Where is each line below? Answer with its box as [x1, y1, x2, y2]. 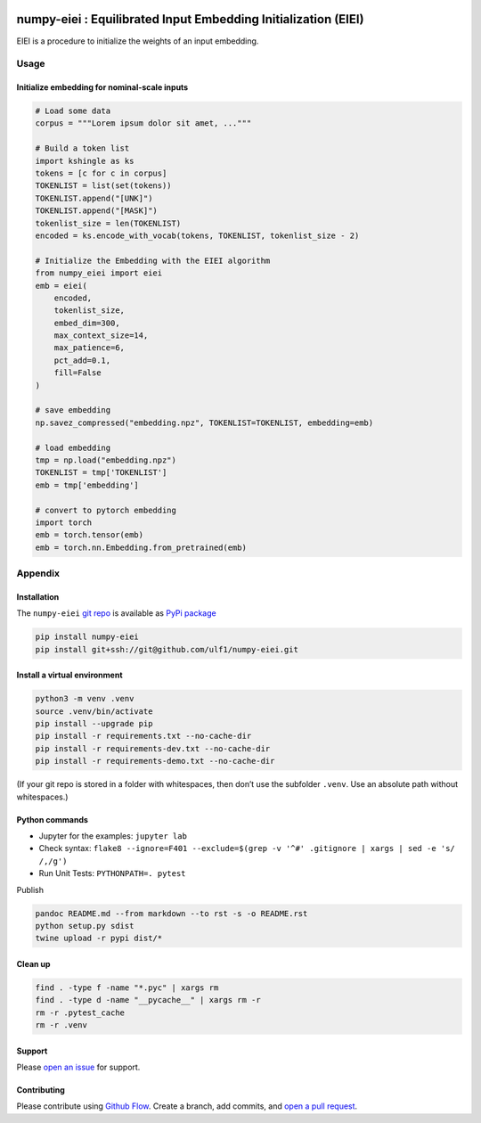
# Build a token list [35, 143, 130, 153]
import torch [35, 517, 93, 528]
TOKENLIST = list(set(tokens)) [35, 181, 173, 191]
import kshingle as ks [35, 156, 135, 166]
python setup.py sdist [35, 921, 135, 930]
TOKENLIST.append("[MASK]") [35, 206, 158, 216]
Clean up [16, 958, 51, 969]
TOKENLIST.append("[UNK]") [35, 193, 153, 203]
